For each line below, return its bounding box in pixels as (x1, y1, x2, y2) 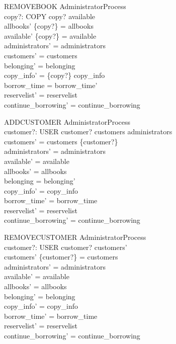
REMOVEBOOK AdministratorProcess (4, 1, 126, 11)
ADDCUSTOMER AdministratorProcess (4, 116, 131, 127)
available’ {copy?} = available (4, 30, 97, 41)
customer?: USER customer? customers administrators (4, 126, 172, 137)
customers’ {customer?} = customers (4, 251, 118, 262)
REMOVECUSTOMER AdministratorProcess (4, 232, 146, 242)
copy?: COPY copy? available (4, 11, 96, 21)
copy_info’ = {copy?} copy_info (4, 70, 105, 80)
